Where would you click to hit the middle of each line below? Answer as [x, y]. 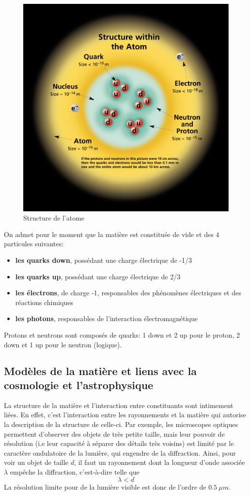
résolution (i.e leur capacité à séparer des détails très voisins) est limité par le [119, 443]
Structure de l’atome [54, 218]
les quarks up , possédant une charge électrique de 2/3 [98, 276]
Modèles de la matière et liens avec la [100, 370]
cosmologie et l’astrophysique [79, 384]
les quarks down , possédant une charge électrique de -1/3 [104, 260]
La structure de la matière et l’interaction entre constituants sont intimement [119, 405]
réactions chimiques [44, 302]
